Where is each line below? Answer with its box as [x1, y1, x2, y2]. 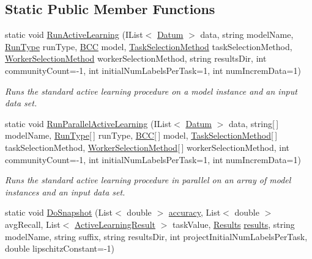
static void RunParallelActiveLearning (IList [5, 117, 172, 129]
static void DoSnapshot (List [5, 206, 113, 219]
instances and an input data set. [5, 185, 125, 198]
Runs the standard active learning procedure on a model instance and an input [5, 84, 297, 97]
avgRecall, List [5, 217, 61, 230]
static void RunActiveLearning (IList [5, 28, 143, 41]
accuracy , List [168, 206, 221, 219]
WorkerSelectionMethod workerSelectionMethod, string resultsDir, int [5, 52, 267, 65]
